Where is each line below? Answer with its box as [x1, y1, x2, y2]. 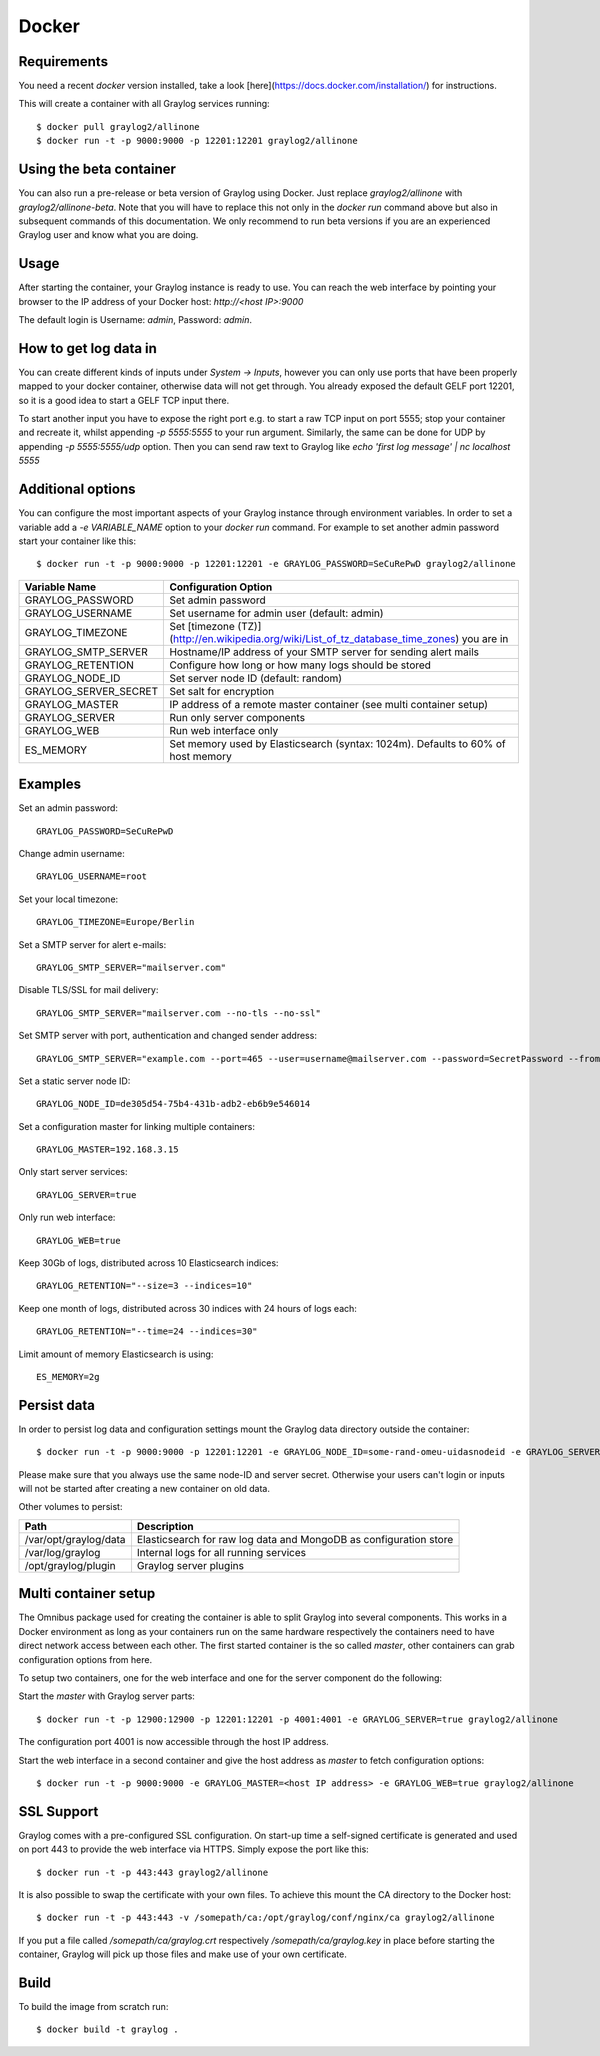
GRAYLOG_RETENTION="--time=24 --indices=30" [36, 1326, 259, 1337]
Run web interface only [169, 723, 279, 737]
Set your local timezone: [18, 893, 119, 905]
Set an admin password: [18, 802, 119, 814]
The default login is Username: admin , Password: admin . [18, 314, 253, 325]
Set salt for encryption [169, 684, 275, 698]
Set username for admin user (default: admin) [169, 606, 384, 620]
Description [136, 1519, 194, 1533]
